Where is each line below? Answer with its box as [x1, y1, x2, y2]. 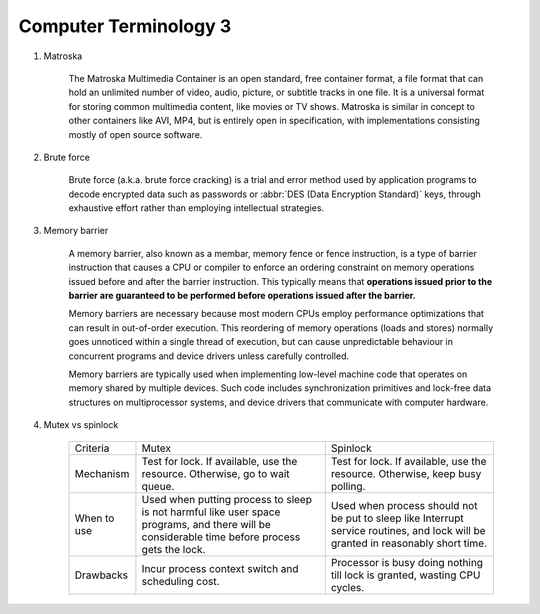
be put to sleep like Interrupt [330, 511, 464, 525]
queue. [141, 479, 175, 493]
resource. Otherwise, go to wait [141, 466, 290, 480]
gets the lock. [141, 542, 206, 556]
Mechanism [74, 466, 130, 480]
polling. [330, 479, 366, 493]
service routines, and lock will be [330, 523, 486, 537]
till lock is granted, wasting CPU [330, 568, 481, 582]
